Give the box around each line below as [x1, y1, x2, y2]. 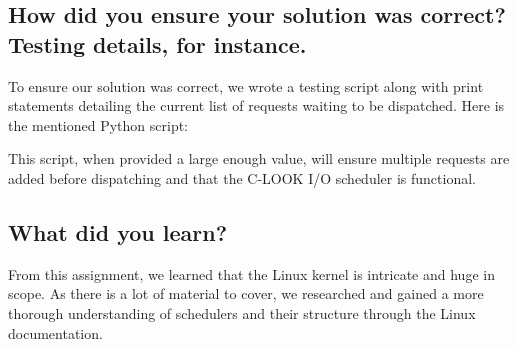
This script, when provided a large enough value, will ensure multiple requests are [8, 148, 510, 169]
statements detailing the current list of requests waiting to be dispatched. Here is [8, 95, 505, 116]
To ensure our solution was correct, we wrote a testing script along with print [8, 75, 484, 96]
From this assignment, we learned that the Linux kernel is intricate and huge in [8, 263, 495, 284]
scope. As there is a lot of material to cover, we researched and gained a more [8, 283, 484, 304]
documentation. [8, 322, 103, 343]
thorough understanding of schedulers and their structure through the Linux [8, 302, 476, 323]
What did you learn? [8, 216, 228, 247]
